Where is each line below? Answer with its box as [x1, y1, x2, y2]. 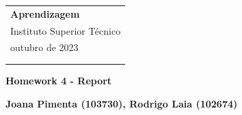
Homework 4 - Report [5, 73, 112, 88]
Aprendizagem [10, 6, 80, 20]
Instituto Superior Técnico [10, 23, 121, 37]
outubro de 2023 [10, 40, 79, 54]
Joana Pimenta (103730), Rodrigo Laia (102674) [5, 96, 238, 110]
